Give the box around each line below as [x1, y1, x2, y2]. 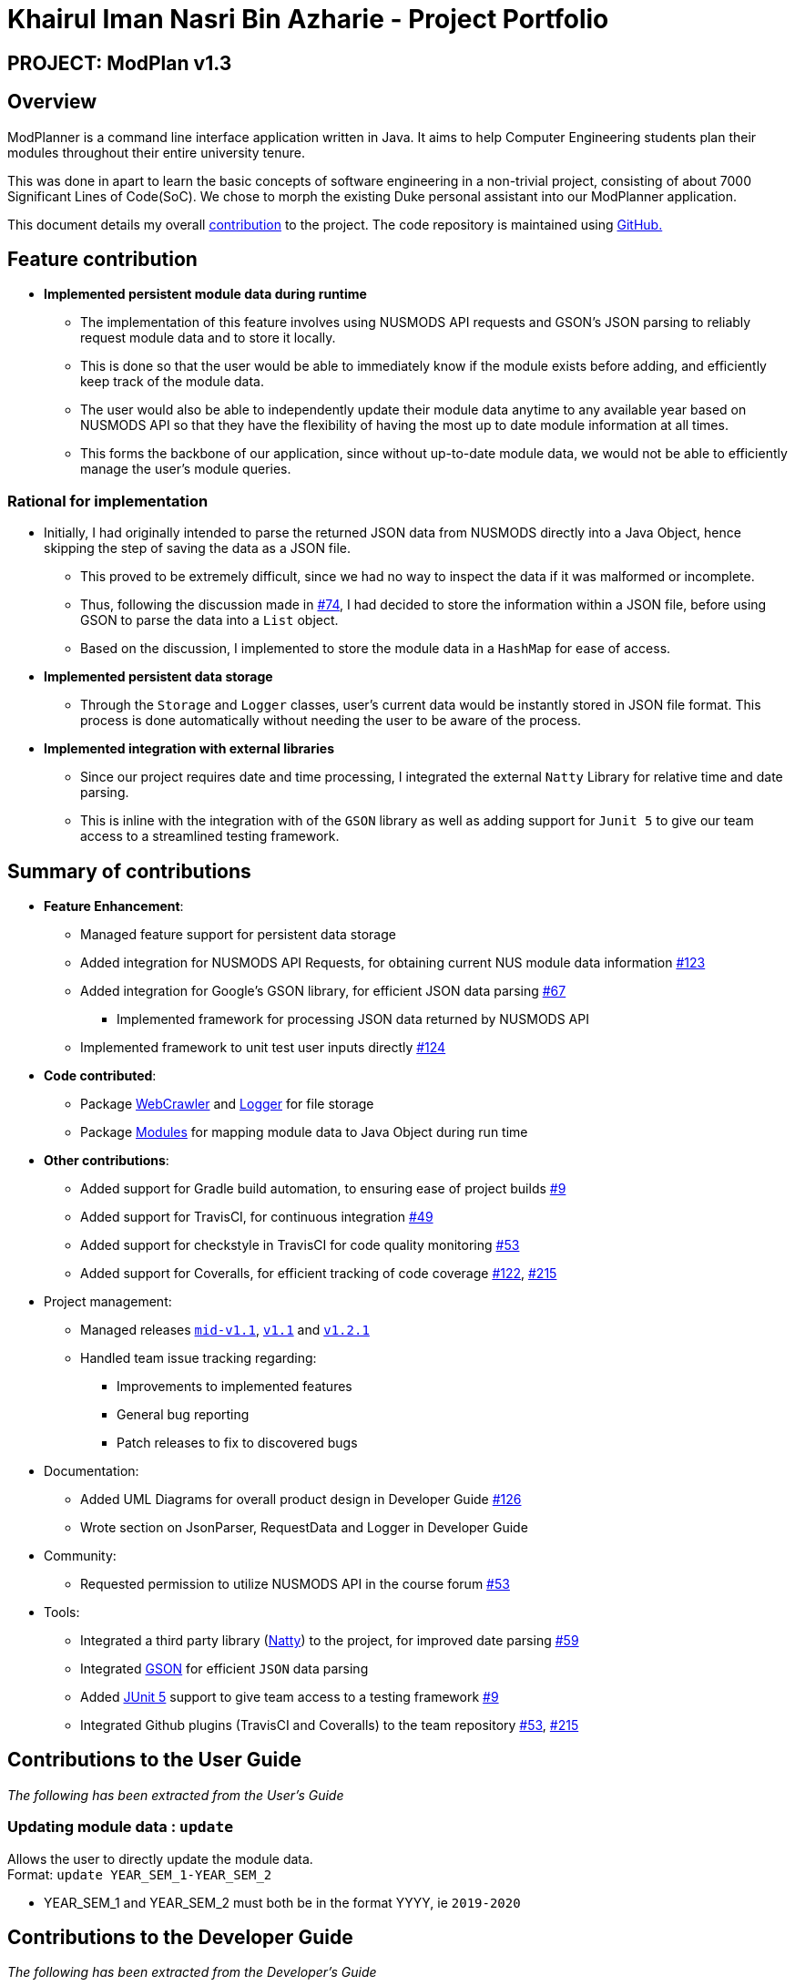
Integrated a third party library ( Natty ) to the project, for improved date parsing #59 [80, 1633, 579, 1649]
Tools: [44, 1604, 80, 1621]
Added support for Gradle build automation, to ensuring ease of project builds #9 [80, 1181, 566, 1197]
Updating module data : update [7, 1817, 234, 1837]
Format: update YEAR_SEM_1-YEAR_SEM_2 [7, 1866, 272, 1882]
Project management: [44, 1294, 172, 1310]
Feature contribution [7, 248, 198, 271]
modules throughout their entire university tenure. [7, 144, 305, 160]
